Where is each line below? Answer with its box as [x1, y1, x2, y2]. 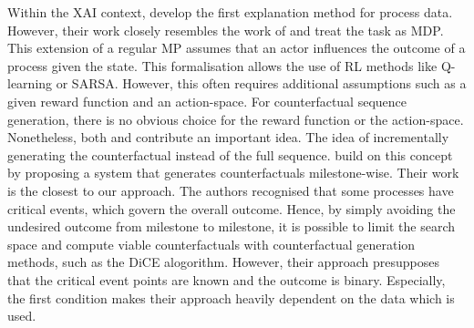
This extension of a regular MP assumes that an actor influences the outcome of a [7, 38, 466, 57]
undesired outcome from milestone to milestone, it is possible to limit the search [7, 217, 455, 236]
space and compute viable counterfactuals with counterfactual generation [7, 234, 416, 253]
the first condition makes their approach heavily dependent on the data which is [7, 288, 455, 307]
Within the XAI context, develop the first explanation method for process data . [7, 3, 453, 21]
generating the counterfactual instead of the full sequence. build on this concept [7, 145, 453, 164]
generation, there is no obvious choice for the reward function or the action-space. [7, 109, 464, 128]
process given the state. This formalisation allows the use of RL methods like [7, 56, 438, 75]
